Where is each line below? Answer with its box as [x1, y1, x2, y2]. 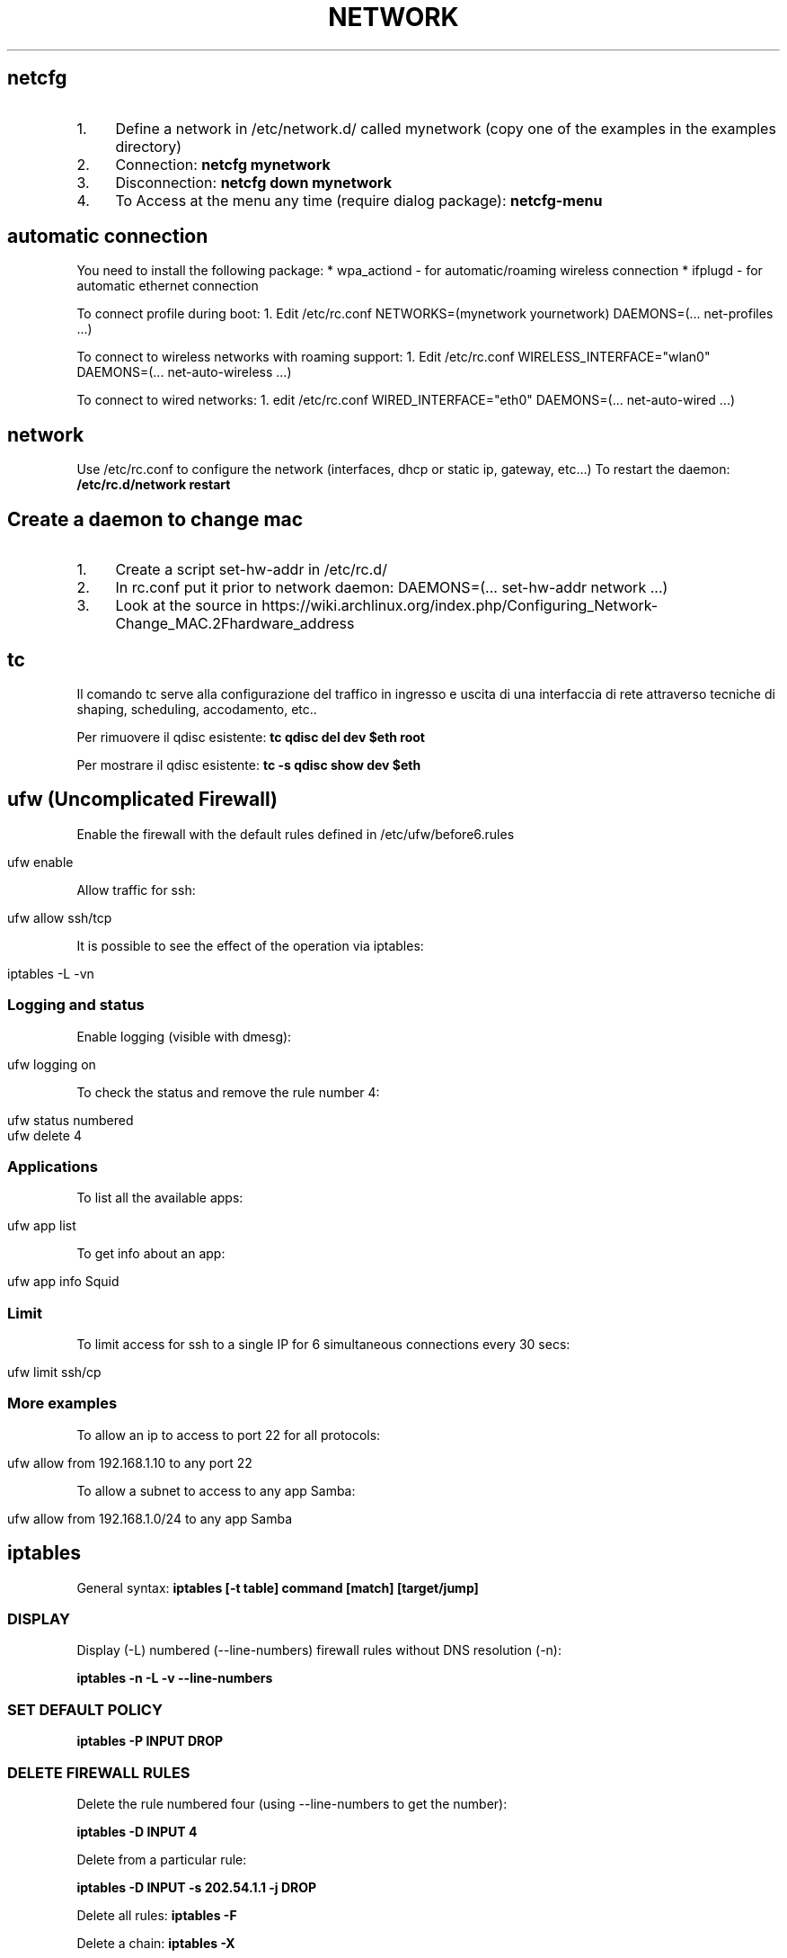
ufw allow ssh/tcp [7, 909, 112, 925]
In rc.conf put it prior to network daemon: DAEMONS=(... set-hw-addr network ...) [115, 578, 668, 597]
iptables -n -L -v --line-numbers [76, 1670, 273, 1686]
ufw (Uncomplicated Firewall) [7, 788, 278, 811]
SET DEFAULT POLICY [7, 1700, 163, 1719]
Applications [7, 1157, 98, 1176]
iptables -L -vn [7, 965, 94, 981]
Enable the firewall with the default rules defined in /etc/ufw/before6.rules [76, 826, 515, 842]
